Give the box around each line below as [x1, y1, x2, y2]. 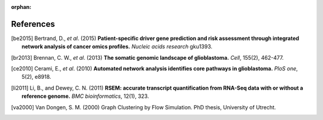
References [11, 19, 55, 29]
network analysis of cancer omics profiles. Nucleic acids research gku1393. [22, 43, 212, 50]
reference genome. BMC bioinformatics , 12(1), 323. [22, 93, 150, 100]
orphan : [11, 4, 32, 10]
